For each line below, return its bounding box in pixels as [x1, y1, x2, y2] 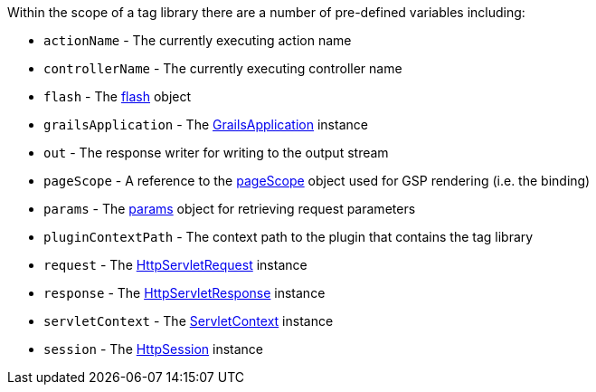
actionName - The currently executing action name [43, 33, 352, 48]
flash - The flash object [43, 89, 192, 104]
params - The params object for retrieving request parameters [43, 201, 416, 216]
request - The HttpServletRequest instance [43, 257, 307, 272]
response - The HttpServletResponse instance [43, 285, 326, 301]
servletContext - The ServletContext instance [43, 313, 334, 329]
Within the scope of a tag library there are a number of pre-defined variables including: [7, 5, 525, 20]
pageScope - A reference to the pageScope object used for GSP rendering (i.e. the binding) [43, 173, 591, 188]
